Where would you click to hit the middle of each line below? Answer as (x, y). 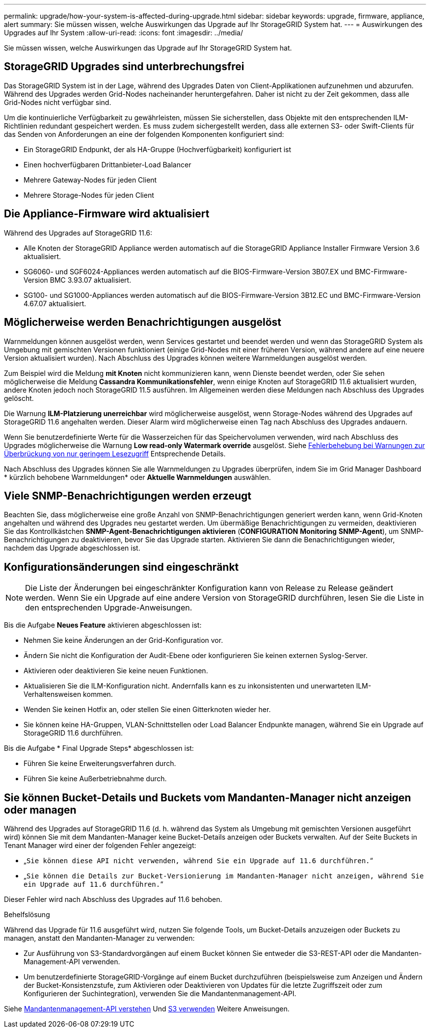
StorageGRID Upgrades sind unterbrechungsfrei (124, 67)
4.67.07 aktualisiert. (55, 303)
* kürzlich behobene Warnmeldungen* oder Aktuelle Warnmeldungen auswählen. (137, 477)
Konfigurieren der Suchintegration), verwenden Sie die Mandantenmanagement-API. (160, 994)
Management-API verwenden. (72, 962)
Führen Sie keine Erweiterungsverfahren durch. (100, 764)
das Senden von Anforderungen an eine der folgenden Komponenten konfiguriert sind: (144, 134)
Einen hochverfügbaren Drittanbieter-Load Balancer (107, 164)
